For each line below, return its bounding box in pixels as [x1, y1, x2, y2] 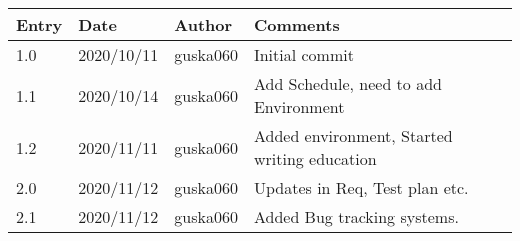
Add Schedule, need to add [253, 72, 442, 95]
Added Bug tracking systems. [253, 205, 459, 228]
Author [174, 13, 233, 36]
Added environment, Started [253, 124, 453, 147]
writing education [253, 147, 377, 170]
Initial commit [253, 43, 354, 66]
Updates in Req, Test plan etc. [253, 176, 469, 199]
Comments [253, 13, 340, 36]
